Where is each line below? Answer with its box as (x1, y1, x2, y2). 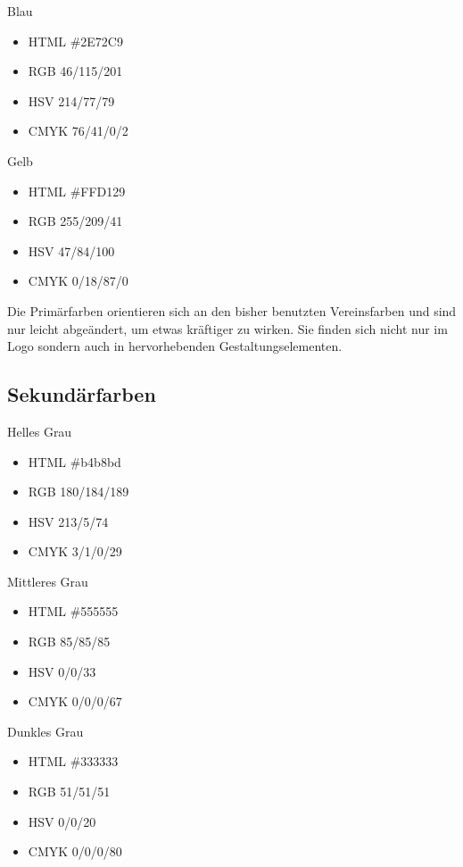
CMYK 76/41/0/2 (28, 121, 128, 140)
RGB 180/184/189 (28, 482, 129, 501)
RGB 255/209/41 (28, 212, 123, 230)
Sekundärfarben (7, 380, 156, 408)
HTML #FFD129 (28, 181, 126, 200)
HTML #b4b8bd (28, 452, 121, 471)
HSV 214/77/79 (28, 91, 115, 110)
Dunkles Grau (7, 721, 84, 740)
